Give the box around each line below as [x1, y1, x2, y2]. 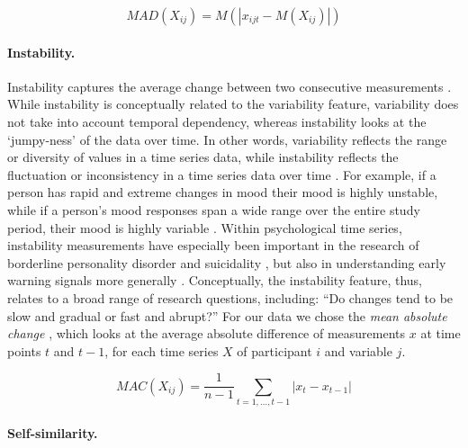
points [7, 341, 41, 360]
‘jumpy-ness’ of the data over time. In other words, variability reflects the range [7, 130, 447, 148]
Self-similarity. [7, 423, 98, 442]
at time [420, 324, 461, 343]
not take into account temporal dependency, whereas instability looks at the [7, 112, 427, 130]
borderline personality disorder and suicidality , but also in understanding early [7, 253, 446, 272]
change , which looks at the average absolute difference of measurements [7, 324, 406, 343]
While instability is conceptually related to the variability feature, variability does [7, 94, 459, 113]
